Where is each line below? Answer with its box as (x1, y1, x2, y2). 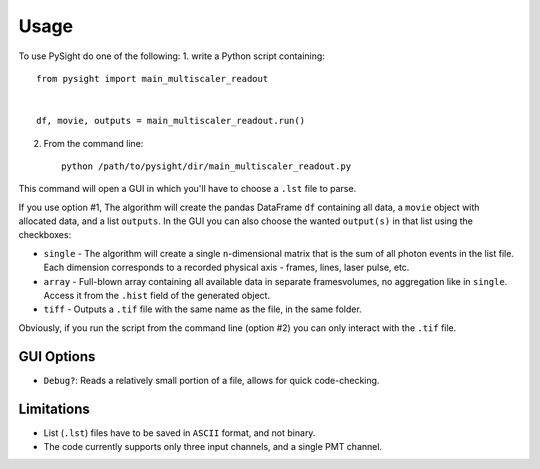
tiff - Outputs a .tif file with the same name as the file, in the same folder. (43, 303, 362, 315)
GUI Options (18, 348, 96, 365)
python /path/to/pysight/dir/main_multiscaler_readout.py (61, 160, 352, 172)
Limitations (18, 400, 90, 417)
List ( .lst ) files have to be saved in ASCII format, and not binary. (43, 426, 316, 439)
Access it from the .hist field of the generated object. (43, 290, 270, 302)
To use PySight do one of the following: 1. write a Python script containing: (18, 50, 325, 62)
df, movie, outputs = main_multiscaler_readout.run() (36, 115, 305, 127)
